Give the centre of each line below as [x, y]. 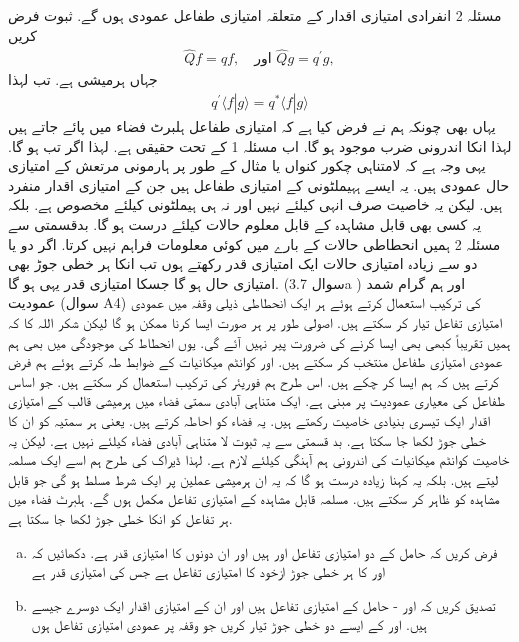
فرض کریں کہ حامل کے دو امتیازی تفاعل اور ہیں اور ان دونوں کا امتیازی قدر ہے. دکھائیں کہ [264, 551]
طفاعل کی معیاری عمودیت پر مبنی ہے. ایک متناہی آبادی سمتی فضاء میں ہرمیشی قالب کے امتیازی [257, 400]
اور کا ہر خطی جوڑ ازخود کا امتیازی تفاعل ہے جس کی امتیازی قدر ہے [208, 571]
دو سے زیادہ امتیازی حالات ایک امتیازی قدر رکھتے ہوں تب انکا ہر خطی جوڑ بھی [243, 263]
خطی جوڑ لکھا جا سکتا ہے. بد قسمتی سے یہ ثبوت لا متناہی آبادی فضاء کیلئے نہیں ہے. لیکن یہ [247, 439]
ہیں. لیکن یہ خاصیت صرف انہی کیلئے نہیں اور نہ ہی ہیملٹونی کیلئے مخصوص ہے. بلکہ [255, 204]
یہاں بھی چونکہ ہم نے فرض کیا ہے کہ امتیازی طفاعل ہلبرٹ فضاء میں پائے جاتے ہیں [252, 126]
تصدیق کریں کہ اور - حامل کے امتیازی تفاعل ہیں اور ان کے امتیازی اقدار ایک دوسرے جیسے [263, 604]
